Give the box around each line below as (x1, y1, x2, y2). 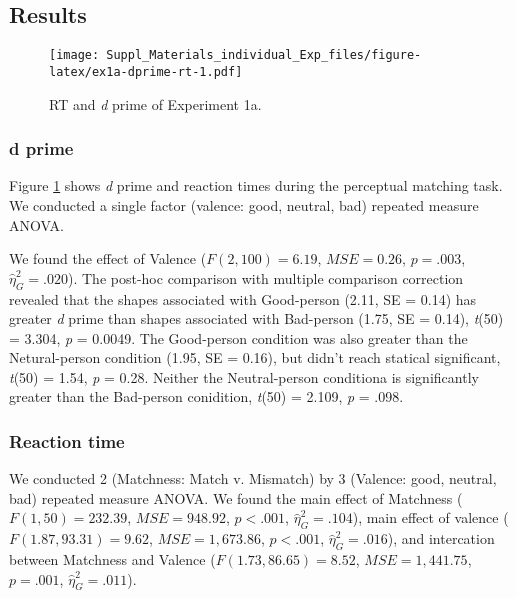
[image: (49, 48, 100, 63)
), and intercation (387, 528, 495, 549)
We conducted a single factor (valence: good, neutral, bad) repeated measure (9, 194, 479, 215)
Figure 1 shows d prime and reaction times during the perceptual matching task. (9, 175, 503, 196)
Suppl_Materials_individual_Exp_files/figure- (106, 48, 422, 63)
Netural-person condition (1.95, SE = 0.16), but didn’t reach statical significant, (9, 347, 501, 368)
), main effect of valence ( (352, 507, 509, 528)
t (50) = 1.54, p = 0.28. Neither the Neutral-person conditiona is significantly (9, 366, 479, 387)
